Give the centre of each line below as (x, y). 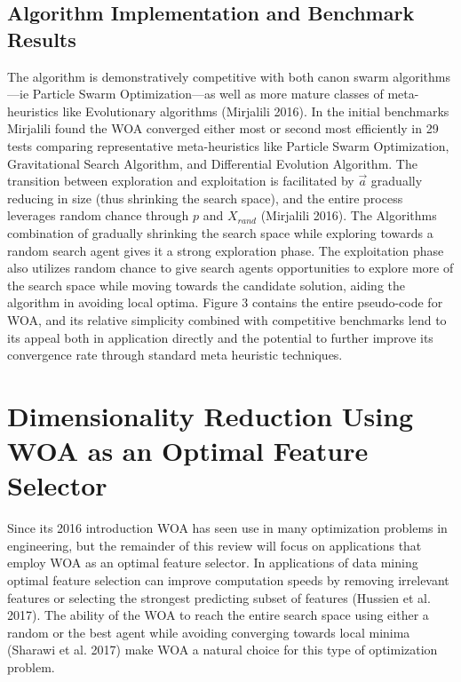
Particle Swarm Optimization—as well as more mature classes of (208, 94)
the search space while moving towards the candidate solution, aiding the (206, 285)
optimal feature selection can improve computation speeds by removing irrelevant (228, 579)
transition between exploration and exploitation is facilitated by (181, 181)
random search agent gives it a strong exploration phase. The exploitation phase (226, 250)
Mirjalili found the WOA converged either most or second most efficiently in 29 (223, 128)
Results (42, 39)
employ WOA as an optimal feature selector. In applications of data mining (213, 563)
